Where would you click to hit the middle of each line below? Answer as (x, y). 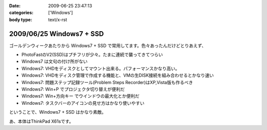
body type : (21, 19)
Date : (15, 6)
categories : (21, 13)
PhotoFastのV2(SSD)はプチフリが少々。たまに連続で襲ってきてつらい (92, 55)
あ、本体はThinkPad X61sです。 (41, 121)
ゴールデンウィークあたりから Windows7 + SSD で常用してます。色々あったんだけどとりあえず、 (108, 45)
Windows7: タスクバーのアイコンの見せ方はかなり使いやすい (83, 103)
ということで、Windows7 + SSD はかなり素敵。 (58, 112)
